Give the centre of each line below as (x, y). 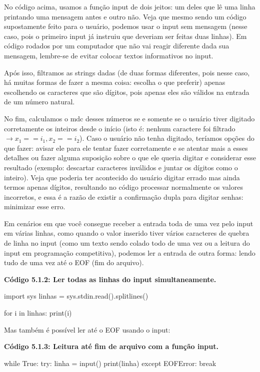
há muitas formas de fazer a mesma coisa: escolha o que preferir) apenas (115, 82)
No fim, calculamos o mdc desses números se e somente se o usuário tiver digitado (129, 118)
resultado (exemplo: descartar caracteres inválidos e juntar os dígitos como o (121, 167)
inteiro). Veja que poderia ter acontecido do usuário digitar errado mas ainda (122, 177)
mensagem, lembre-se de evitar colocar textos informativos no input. (109, 55)
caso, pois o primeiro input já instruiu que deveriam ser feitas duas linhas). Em (125, 36)
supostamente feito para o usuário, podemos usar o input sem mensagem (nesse (126, 26)
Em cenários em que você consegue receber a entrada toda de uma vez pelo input (129, 223)
